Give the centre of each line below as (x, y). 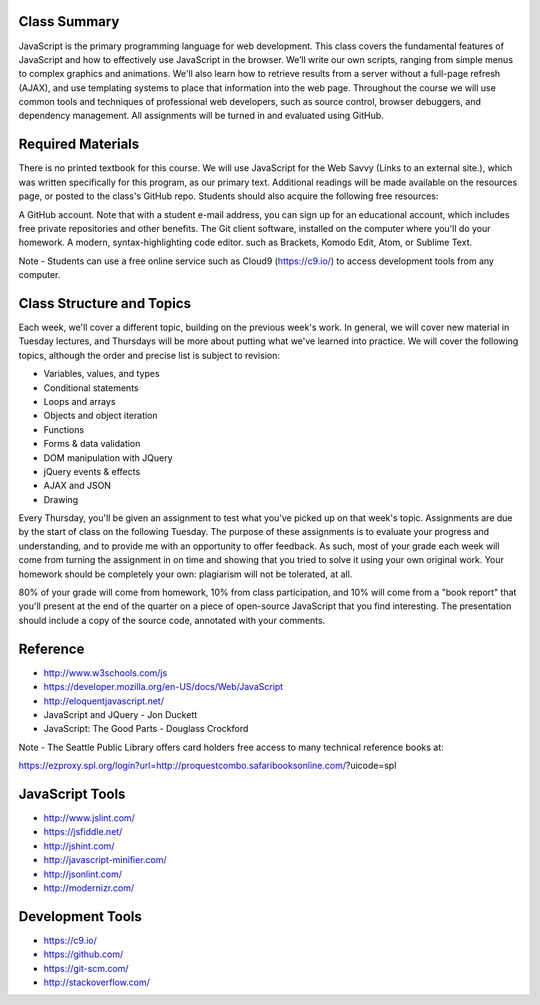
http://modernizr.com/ (89, 887)
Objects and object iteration (101, 416)
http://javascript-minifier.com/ (105, 860)
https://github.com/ (83, 954)
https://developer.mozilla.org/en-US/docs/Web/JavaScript (163, 687)
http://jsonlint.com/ (82, 874)
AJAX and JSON (77, 486)
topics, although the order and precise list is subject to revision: (149, 355)
